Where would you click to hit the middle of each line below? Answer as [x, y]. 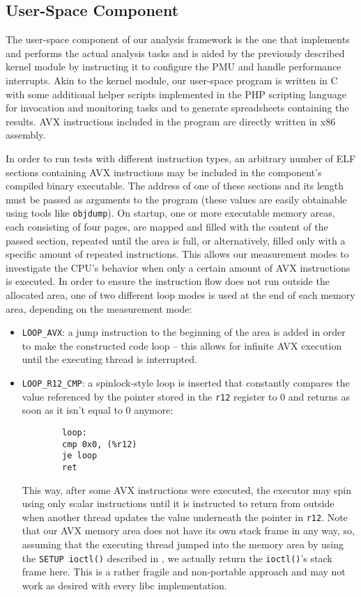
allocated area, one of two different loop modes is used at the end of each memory [180, 294]
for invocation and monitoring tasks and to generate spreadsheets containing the [177, 108]
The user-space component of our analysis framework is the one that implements [178, 39]
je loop [80, 456]
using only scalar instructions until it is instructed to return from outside [178, 503]
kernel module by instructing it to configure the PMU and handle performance [174, 67]
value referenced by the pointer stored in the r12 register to [149, 396]
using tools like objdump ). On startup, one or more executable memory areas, [170, 213]
